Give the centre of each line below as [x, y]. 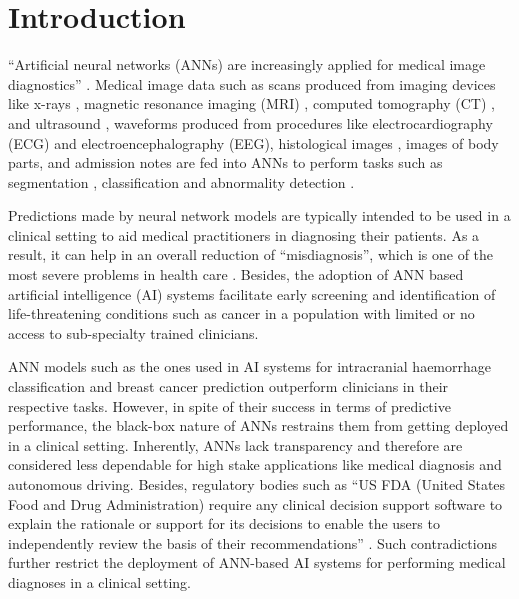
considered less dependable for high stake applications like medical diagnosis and [255, 464]
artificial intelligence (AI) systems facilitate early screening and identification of [252, 293]
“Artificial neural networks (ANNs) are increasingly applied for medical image [247, 64]
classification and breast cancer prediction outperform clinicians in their [228, 386]
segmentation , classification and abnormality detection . [181, 181]
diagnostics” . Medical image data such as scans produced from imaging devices [252, 83]
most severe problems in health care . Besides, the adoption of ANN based [236, 274]
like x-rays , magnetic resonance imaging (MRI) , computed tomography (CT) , [251, 103]
